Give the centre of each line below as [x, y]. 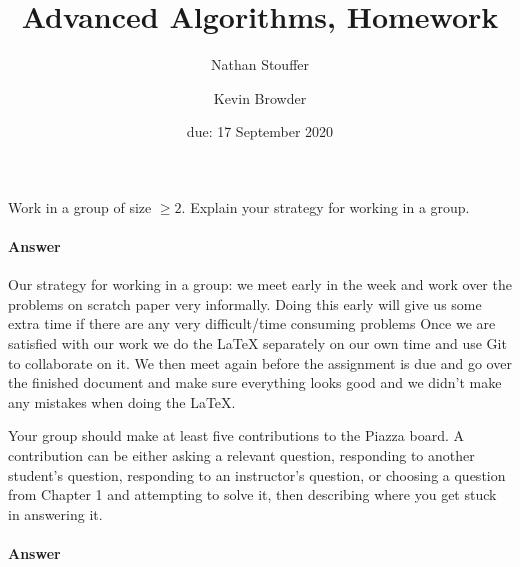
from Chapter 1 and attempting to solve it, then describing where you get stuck [252, 494]
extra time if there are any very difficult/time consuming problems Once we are [252, 323]
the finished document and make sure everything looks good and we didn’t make [255, 382]
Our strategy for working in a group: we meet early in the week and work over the [260, 284]
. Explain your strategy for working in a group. [325, 206]
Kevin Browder [260, 97]
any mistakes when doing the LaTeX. [122, 401]
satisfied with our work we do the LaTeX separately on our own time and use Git [257, 343]
